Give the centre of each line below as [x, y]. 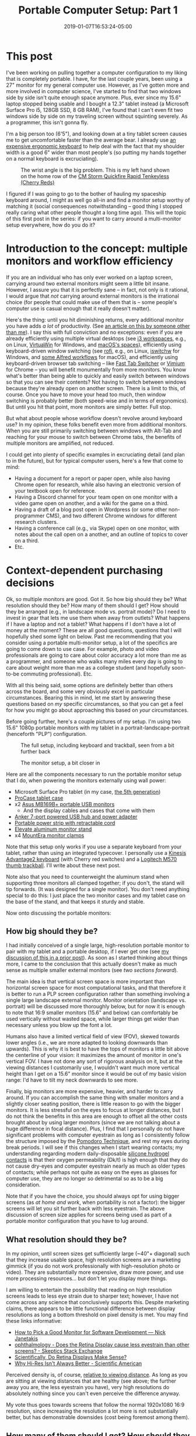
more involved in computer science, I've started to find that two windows [94, 91]
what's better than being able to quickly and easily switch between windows [98, 376]
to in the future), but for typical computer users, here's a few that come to [94, 461]
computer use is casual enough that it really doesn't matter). [78, 308]
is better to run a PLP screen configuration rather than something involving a [98, 994]
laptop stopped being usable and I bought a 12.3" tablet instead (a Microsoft [97, 104]
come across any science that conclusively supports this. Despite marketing [98, 1302]
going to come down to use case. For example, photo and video [83, 649]
